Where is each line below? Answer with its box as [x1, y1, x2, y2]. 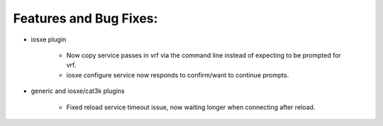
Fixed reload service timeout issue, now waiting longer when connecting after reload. [66, 103, 316, 111]
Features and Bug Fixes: [13, 11, 158, 26]
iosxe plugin [30, 35, 67, 44]
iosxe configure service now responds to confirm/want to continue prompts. [66, 70, 289, 79]
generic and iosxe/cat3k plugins [30, 87, 125, 95]
